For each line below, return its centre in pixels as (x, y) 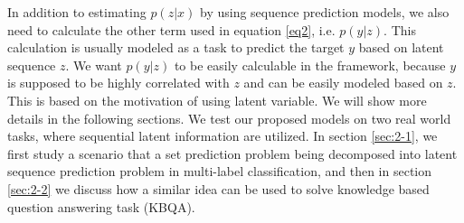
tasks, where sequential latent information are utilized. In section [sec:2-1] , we (223, 136)
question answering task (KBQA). (101, 206)
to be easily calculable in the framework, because (310, 65)
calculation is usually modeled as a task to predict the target (176, 47)
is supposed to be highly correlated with (118, 83)
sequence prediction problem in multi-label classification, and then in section (220, 171)
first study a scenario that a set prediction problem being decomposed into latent (232, 153)
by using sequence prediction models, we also (324, 12)
